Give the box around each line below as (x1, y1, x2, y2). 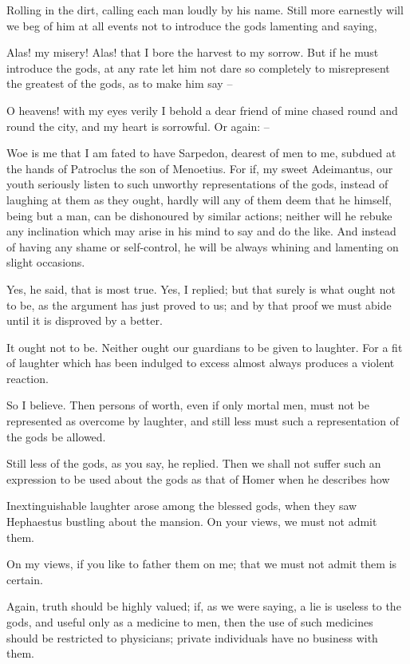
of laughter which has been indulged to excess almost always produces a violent (6, 354, 395, 371)
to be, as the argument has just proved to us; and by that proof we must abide (6, 296, 392, 313)
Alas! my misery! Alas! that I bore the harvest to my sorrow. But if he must (6, 44, 379, 61)
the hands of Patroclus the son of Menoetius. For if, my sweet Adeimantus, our (6, 160, 393, 176)
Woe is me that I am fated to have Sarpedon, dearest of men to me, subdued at (6, 144, 396, 161)
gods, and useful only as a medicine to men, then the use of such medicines (6, 614, 373, 630)
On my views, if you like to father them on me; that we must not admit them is (6, 555, 397, 572)
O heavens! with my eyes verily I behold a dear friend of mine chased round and (6, 101, 398, 118)
